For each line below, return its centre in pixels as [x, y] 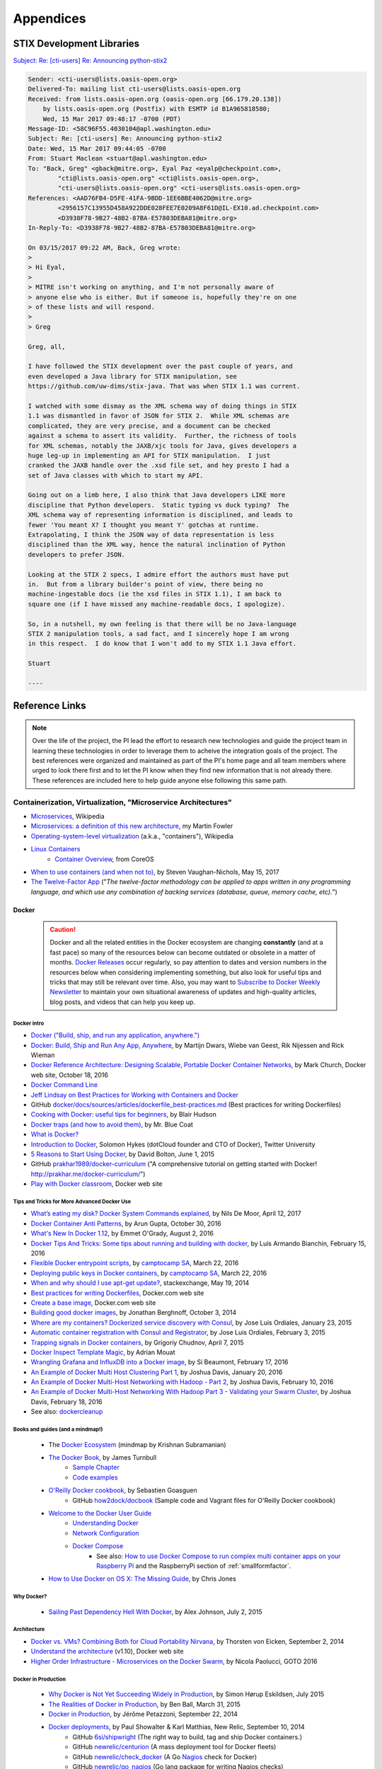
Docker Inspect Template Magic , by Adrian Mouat [103, 1352]
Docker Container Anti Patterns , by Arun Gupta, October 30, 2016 [126, 1223]
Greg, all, [47, 346]
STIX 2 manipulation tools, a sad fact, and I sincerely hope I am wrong [158, 634]
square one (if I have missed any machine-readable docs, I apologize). [157, 604]
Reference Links [50, 706]
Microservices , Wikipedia [68, 816]
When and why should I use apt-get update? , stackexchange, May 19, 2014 [140, 1283]
